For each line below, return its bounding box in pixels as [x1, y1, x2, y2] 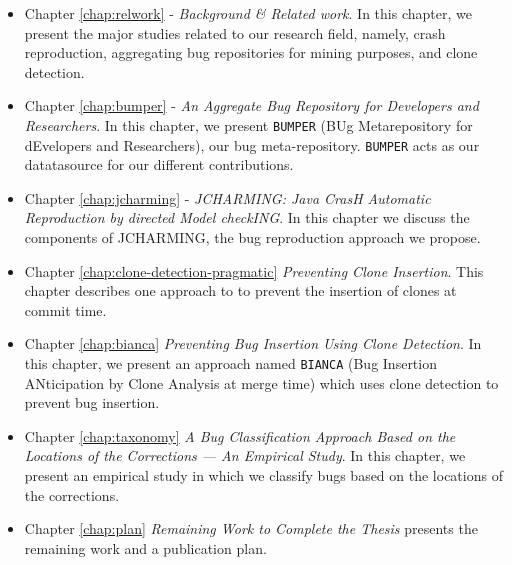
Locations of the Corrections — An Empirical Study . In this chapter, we [24, 445, 466, 466]
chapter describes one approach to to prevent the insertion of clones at [24, 280, 457, 301]
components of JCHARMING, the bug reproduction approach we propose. [24, 227, 481, 248]
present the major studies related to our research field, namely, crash [24, 22, 446, 43]
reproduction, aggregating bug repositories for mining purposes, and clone [24, 42, 478, 63]
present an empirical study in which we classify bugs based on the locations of [24, 465, 503, 486]
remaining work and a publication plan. [24, 537, 267, 558]
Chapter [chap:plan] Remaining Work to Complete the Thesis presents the [24, 518, 478, 539]
